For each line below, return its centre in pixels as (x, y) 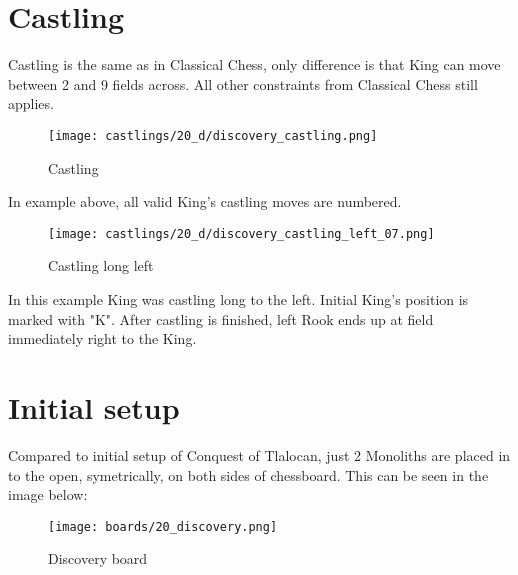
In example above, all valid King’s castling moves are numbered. (205, 201)
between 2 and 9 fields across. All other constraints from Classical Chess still (243, 83)
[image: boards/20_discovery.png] (163, 526)
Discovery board (98, 558)
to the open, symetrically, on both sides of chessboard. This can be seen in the (248, 474)
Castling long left (101, 265)
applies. (31, 103)
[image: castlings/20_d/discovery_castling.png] (213, 135)
